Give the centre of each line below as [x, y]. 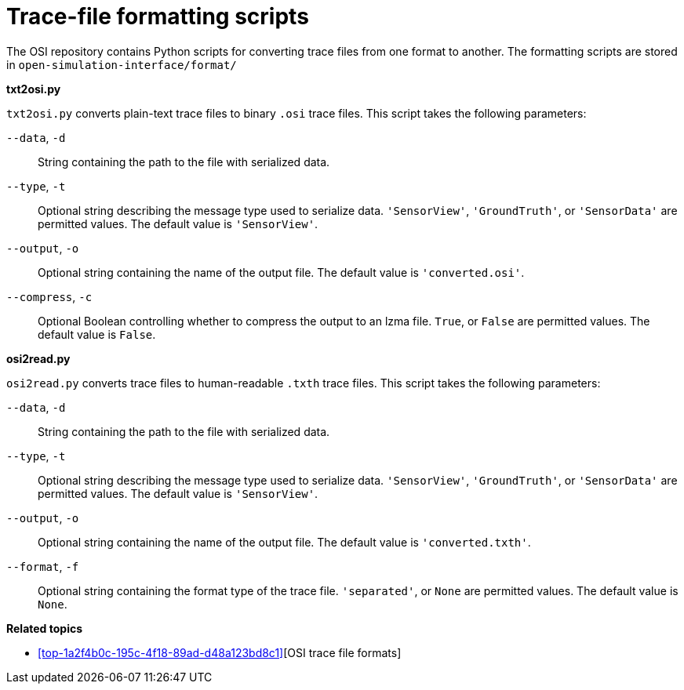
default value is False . [97, 334]
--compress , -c [49, 296]
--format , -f [43, 566]
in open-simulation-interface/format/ [122, 64]
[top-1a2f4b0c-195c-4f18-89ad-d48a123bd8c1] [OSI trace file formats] [220, 652]
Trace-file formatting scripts [158, 16]
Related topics [45, 628]
